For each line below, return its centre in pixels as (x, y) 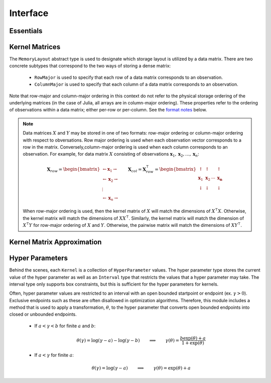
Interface (29, 13)
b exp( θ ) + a (193, 338)
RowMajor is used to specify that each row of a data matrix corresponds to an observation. (128, 77)
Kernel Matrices (35, 47)
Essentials (26, 31)
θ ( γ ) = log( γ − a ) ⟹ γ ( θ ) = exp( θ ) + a (141, 368)
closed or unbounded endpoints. (43, 314)
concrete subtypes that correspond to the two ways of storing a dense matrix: (90, 66)
